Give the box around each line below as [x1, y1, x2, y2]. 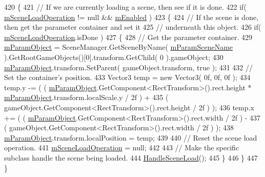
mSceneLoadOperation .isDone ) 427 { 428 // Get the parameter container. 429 [4, 31, 253, 42]
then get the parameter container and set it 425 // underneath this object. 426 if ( [4, 22, 261, 32]
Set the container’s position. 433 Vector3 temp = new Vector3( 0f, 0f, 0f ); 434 [4, 72, 251, 83]
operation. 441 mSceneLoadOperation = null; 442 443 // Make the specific [4, 142, 239, 153]
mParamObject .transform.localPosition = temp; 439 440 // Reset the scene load [4, 132, 257, 143]
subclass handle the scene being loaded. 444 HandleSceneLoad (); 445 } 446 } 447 [4, 152, 258, 163]
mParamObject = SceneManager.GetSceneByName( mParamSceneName [4, 42, 233, 52]
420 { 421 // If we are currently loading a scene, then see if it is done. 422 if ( [4, 2, 247, 12]
